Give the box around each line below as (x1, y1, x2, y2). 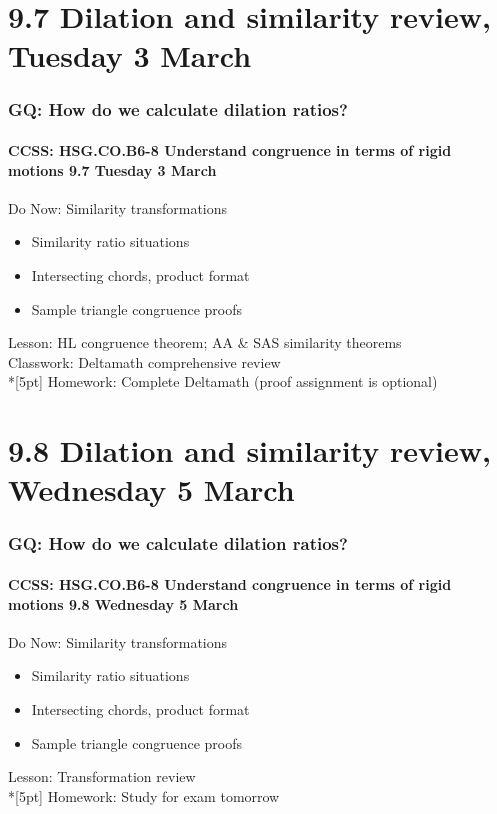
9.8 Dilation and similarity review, (8, 430, 491, 471)
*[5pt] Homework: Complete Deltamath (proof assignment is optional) (8, 371, 438, 392)
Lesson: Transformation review (8, 766, 196, 787)
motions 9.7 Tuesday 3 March (8, 159, 217, 180)
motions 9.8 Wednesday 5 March (8, 593, 239, 614)
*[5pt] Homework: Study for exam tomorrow (8, 785, 280, 806)
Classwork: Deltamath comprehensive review (8, 351, 281, 372)
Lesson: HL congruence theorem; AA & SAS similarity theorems (8, 332, 402, 353)
